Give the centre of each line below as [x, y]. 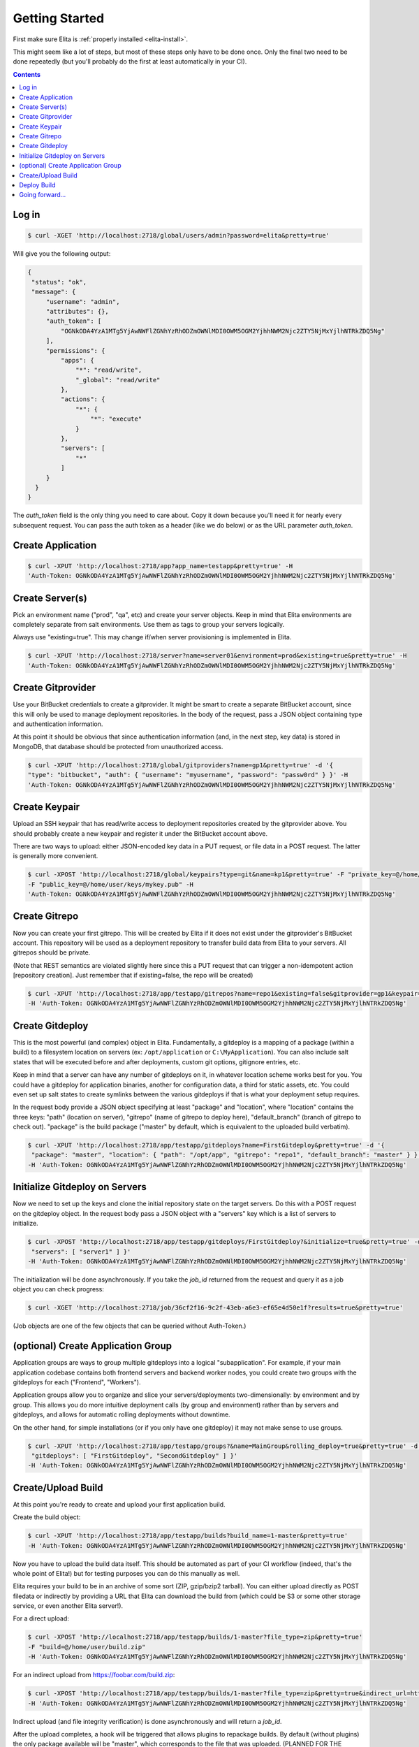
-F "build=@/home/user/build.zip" [87, 1647]
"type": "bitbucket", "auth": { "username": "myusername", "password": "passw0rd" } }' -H [188, 775]
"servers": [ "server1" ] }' [81, 1252]
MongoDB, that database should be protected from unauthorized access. [118, 746]
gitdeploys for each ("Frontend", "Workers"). [77, 1382]
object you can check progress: [59, 1289]
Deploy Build [37, 185]
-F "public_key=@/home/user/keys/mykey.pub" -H [110, 884]
